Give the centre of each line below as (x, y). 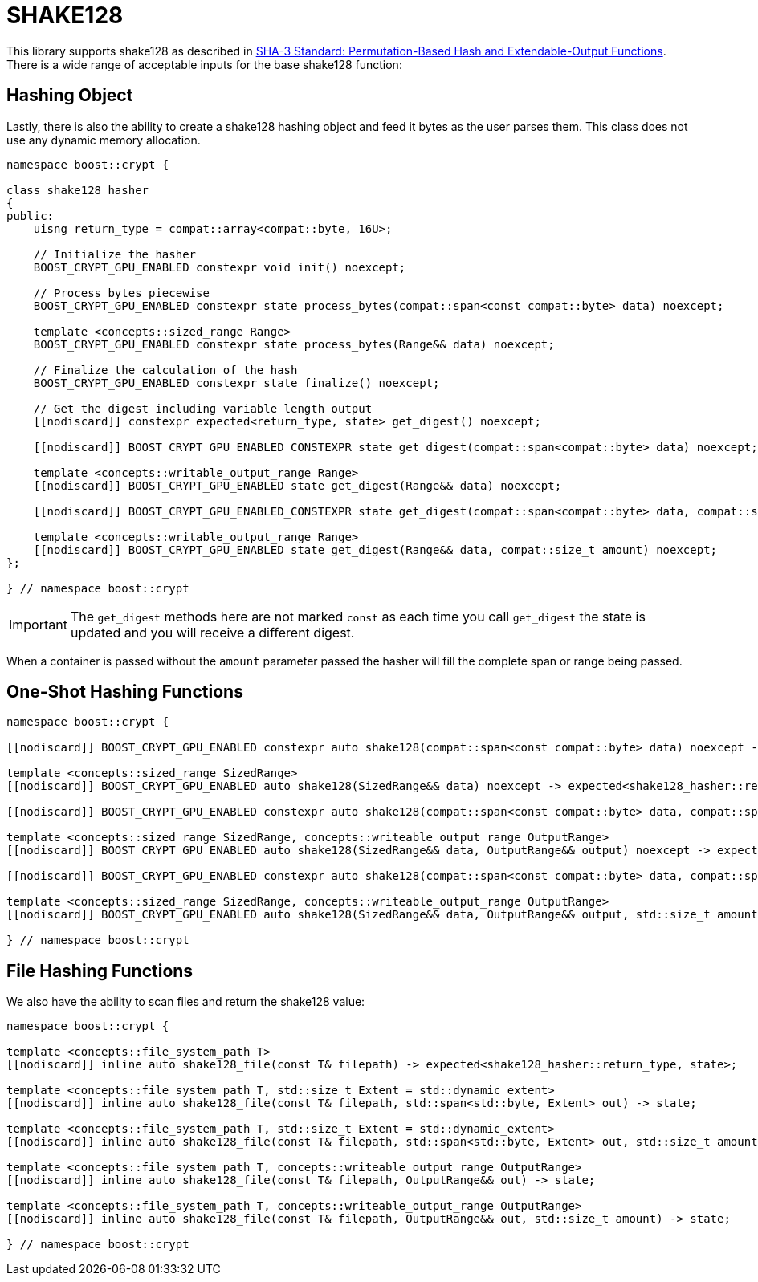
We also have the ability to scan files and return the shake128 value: (186, 1002)
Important (38, 624)
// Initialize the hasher (115, 254)
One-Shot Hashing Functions (125, 692)
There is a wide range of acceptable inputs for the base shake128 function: (204, 64)
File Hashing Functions (100, 971)
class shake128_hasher (78, 190)
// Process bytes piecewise (121, 293)
